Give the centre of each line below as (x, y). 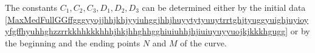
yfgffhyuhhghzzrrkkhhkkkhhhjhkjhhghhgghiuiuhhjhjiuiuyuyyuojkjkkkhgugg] (147, 31)
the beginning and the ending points (73, 42)
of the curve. (203, 42)
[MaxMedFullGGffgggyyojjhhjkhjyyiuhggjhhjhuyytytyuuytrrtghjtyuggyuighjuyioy (157, 19)
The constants (31, 7)
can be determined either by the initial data (224, 7)
